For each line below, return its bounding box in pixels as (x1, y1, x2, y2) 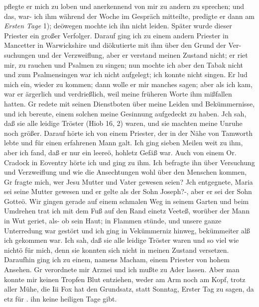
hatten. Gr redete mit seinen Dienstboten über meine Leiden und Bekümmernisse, (4, 98, 255, 108)
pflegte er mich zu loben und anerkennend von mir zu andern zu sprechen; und (4, 1, 245, 11)
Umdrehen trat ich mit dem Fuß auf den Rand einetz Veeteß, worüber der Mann (4, 205, 250, 216)
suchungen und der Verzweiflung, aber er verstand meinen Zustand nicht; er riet (4, 49, 248, 60)
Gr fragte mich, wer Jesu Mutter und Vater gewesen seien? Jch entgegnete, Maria (4, 176, 253, 187)
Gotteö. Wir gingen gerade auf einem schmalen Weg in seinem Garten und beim (4, 196, 249, 206)
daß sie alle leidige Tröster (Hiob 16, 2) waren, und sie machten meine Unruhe (4, 118, 243, 128)
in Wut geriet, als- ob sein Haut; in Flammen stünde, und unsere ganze (4, 215, 222, 226)
